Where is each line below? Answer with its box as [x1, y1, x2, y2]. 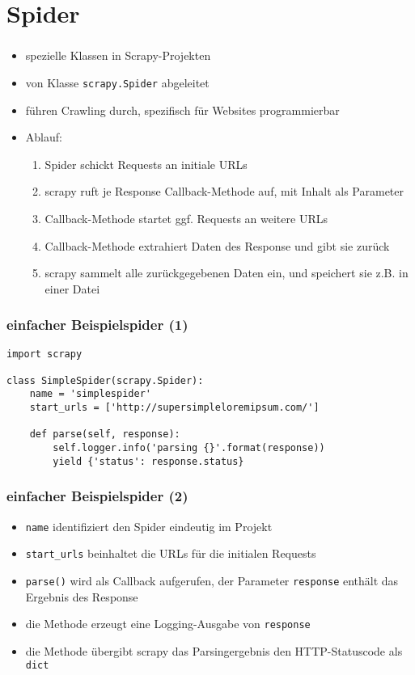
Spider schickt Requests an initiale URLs [44, 155, 248, 172]
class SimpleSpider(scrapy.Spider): [6, 374, 204, 386]
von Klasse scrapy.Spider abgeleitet [25, 74, 210, 91]
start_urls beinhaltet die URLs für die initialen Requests [25, 545, 316, 562]
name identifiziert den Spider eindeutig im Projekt [25, 517, 273, 534]
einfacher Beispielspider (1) [6, 314, 188, 335]
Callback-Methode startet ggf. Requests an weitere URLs [44, 209, 328, 226]
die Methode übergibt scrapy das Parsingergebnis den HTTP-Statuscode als [25, 642, 403, 659]
